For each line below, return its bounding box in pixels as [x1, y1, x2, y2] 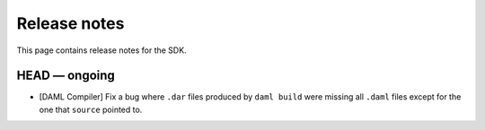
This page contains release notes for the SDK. [16, 45, 188, 56]
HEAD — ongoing [16, 68, 116, 83]
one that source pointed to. [39, 104, 143, 115]
